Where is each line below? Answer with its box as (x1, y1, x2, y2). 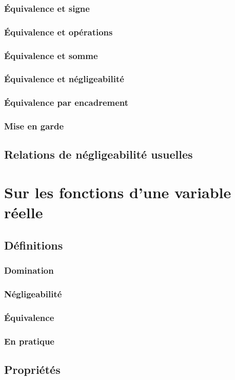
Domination (4, 264, 54, 277)
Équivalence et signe (4, 2, 90, 14)
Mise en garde (4, 120, 64, 132)
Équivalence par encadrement (4, 96, 129, 109)
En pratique (4, 334, 54, 347)
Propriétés (4, 361, 61, 377)
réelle (4, 202, 43, 223)
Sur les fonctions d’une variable (4, 182, 231, 203)
